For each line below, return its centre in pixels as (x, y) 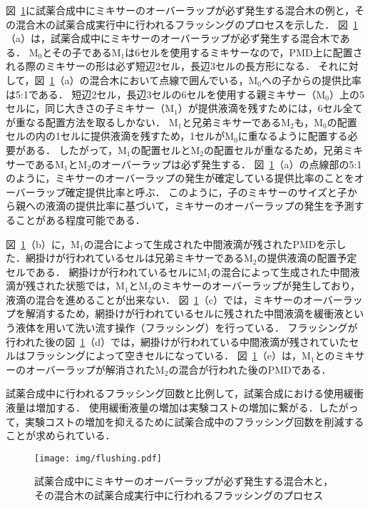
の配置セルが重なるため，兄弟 (274, 149)
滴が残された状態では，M (65, 286)
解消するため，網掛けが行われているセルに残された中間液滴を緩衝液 (185, 313)
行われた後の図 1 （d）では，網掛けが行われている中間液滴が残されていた (178, 341)
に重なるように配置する (293, 136)
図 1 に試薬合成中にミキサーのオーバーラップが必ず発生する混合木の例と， (180, 10)
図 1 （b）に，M (43, 244)
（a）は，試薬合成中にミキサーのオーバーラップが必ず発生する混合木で (173, 38)
